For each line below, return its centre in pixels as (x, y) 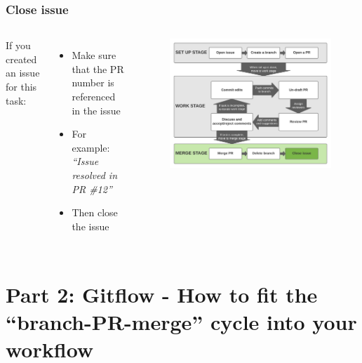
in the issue (96, 110)
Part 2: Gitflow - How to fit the (162, 294)
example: (91, 147)
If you (18, 45)
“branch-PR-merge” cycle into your (181, 321)
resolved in (95, 174)
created (21, 59)
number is (93, 82)
